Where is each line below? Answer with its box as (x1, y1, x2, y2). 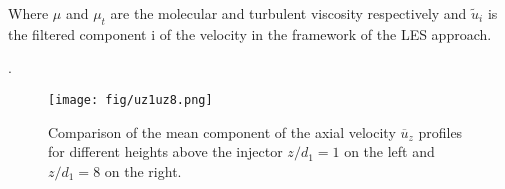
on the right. (104, 160, 182, 181)
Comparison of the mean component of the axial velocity (48, 121, 396, 142)
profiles (418, 121, 463, 142)
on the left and (344, 141, 435, 162)
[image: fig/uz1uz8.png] (48, 92, 213, 107)
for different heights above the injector (48, 141, 283, 162)
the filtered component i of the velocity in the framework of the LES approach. (8, 23, 492, 44)
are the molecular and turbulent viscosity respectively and (110, 3, 467, 23)
